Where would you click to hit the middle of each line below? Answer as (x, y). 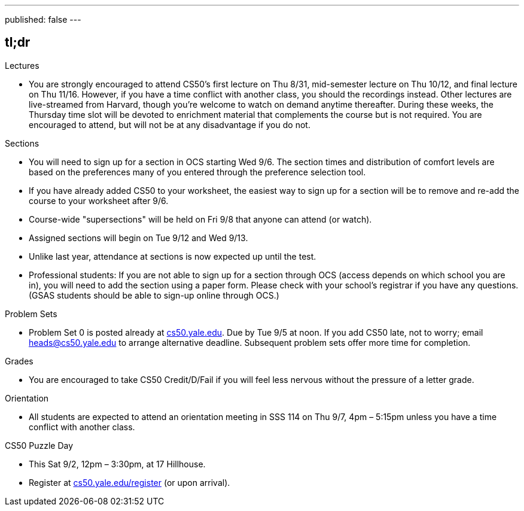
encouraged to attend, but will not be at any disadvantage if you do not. (170, 124)
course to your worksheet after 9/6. (99, 200)
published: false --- (43, 19)
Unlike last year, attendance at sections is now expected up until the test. (173, 256)
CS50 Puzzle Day (39, 445)
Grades (19, 361)
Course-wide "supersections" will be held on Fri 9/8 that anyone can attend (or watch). (200, 219)
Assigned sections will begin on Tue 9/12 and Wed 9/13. (138, 238)
